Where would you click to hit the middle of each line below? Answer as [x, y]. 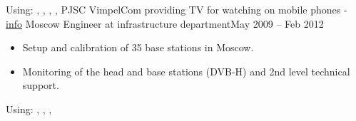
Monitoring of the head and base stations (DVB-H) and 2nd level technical [186, 71]
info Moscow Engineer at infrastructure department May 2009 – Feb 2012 [165, 23]
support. [41, 85]
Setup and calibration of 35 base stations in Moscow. [138, 47]
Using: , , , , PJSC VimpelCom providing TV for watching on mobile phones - [177, 9]
